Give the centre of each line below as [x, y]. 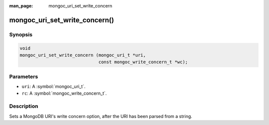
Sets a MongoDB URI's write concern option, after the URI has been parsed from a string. [101, 116]
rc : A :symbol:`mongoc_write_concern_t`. [64, 93]
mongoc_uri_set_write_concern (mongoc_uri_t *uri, [83, 55]
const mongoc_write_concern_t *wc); [143, 62]
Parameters [24, 76]
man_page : [21, 6]
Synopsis [21, 34]
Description [24, 106]
